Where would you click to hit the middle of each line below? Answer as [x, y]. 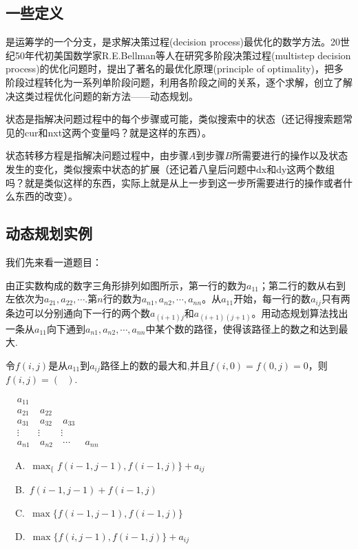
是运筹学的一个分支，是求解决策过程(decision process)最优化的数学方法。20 [173, 42]
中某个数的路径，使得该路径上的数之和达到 [242, 328]
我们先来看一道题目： [54, 261]
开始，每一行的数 [272, 299]
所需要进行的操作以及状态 [290, 155]
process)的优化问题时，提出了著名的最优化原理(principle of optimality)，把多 [175, 69]
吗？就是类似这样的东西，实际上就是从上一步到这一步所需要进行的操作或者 [174, 182]
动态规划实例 [49, 233]
